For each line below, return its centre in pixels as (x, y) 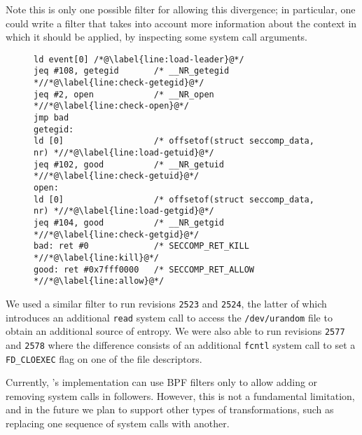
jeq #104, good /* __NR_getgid (129, 222)
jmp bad (51, 118)
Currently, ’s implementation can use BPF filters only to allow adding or (162, 382)
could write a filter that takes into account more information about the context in (181, 23)
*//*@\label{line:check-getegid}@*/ (119, 83)
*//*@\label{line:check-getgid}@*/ (117, 234)
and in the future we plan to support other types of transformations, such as (170, 409)
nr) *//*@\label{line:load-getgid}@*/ (124, 211)
